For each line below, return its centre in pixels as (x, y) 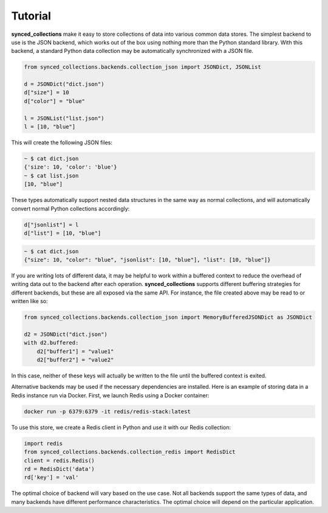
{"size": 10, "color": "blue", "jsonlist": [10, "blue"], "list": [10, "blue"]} (147, 260)
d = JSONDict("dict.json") (64, 84)
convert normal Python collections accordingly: (70, 208)
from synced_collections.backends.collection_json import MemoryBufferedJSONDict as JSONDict (168, 317)
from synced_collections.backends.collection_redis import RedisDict (130, 452)
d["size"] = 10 (46, 92)
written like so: (29, 301)
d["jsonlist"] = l (51, 225)
